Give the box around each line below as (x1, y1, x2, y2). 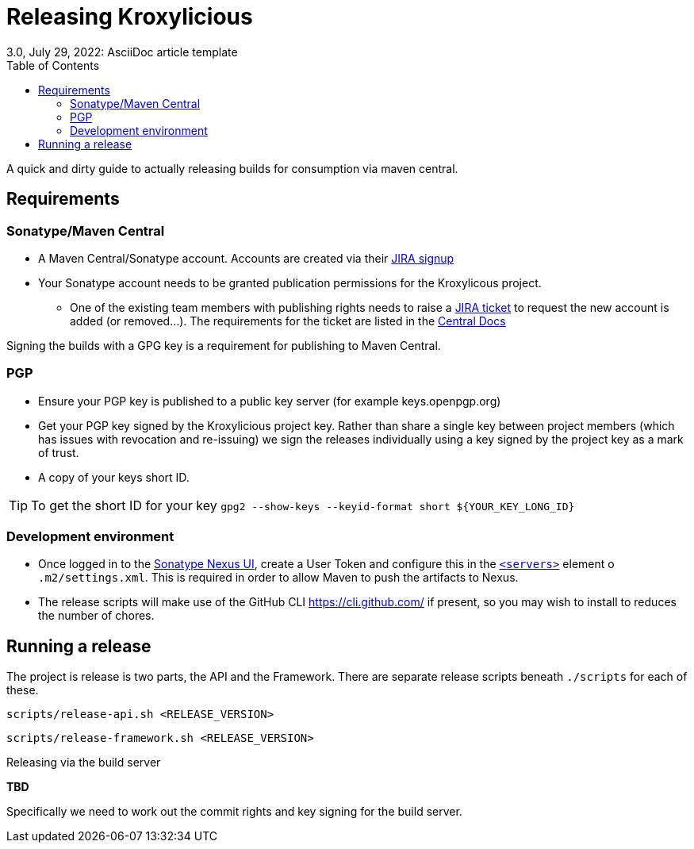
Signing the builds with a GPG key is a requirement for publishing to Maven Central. (6, 338, 441, 352)
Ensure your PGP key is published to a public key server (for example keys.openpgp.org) (38, 394, 501, 408)
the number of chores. (38, 609, 155, 623)
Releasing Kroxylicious (6, 3, 253, 30)
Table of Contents (6, 58, 100, 72)
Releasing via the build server (6, 755, 161, 770)
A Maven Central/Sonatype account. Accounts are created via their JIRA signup (38, 251, 454, 265)
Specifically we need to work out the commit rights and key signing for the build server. (6, 805, 462, 819)
